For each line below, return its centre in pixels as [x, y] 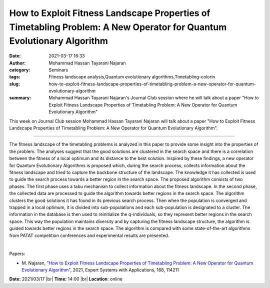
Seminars [58, 69]
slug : [14, 84]
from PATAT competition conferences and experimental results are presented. [89, 235]
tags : [15, 77]
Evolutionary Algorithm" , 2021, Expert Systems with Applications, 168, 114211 [100, 270]
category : [20, 69]
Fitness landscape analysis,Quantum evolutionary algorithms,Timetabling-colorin [132, 77]
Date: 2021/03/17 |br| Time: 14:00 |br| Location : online [66, 279]
